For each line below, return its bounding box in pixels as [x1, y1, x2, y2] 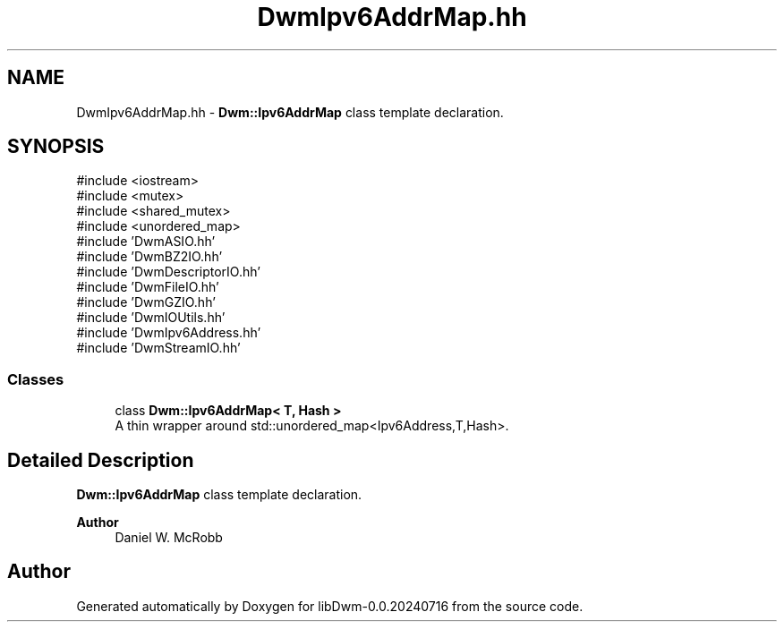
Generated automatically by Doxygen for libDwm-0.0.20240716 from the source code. [76, 598, 584, 614]
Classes [7, 370, 64, 388]
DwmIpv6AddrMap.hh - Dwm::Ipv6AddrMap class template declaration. [76, 104, 504, 120]
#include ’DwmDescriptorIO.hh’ [76, 264, 260, 280]
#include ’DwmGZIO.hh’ [76, 294, 216, 310]
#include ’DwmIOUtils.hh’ [76, 310, 226, 326]
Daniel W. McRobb [115, 530, 223, 546]
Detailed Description [7, 448, 194, 472]
